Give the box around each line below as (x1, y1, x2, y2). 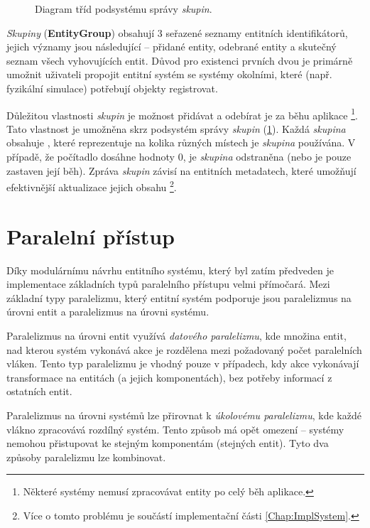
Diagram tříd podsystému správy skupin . (35, 1, 212, 16)
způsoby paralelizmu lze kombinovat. (6, 449, 166, 464)
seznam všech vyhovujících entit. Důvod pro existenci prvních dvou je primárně (6, 53, 353, 68)
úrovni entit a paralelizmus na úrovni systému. (6, 304, 210, 319)
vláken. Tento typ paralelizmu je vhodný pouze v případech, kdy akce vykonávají (6, 356, 359, 371)
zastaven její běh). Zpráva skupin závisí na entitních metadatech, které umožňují (6, 163, 357, 178)
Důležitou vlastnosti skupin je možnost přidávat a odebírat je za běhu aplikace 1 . (6, 105, 358, 122)
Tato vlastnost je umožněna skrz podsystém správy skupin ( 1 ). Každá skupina (6, 121, 346, 136)
